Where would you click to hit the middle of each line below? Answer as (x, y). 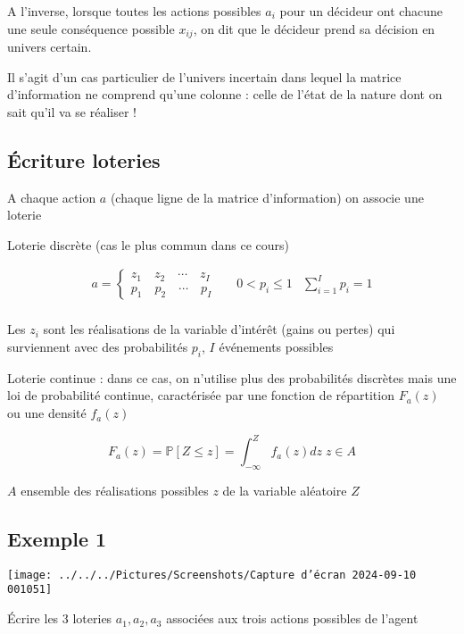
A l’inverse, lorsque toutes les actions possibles (134, 11)
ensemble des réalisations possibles (115, 490)
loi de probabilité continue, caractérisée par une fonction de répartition (201, 395)
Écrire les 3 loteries (60, 618)
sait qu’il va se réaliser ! (72, 111)
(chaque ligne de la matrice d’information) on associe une (267, 197)
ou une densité (47, 413)
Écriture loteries (84, 159)
